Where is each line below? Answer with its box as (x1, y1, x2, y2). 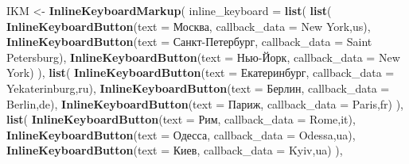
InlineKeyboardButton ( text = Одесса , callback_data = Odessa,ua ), (6, 126, 356, 143)
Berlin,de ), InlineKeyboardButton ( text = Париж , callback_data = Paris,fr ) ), (6, 95, 404, 112)
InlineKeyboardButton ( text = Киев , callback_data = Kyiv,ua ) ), (6, 142, 343, 158)
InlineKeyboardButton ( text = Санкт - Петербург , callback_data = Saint (6, 33, 372, 50)
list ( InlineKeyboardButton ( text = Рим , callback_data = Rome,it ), (6, 111, 356, 128)
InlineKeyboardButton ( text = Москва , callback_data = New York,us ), (6, 17, 371, 34)
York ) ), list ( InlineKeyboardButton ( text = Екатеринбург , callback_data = (6, 64, 395, 81)
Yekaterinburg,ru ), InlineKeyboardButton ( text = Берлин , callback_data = (6, 79, 390, 96)
